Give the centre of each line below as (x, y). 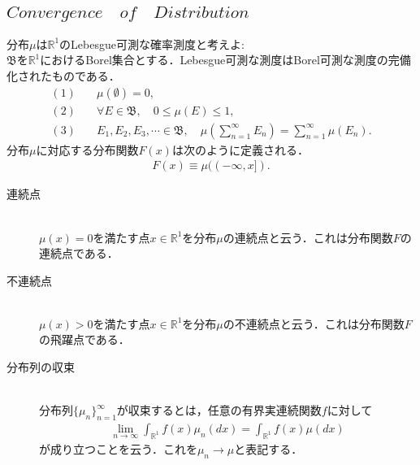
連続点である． (79, 253)
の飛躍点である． (84, 339)
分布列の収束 (41, 367)
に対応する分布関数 (87, 149)
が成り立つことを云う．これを (118, 448)
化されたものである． (63, 76)
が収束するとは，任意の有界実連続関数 (219, 410)
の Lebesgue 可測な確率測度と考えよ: (152, 43)
